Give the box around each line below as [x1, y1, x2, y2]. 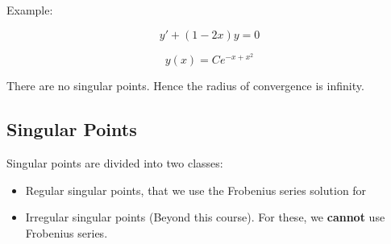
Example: [6, 2, 53, 18]
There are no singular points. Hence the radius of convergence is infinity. [6, 77, 364, 94]
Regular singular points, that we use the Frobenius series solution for [25, 181, 367, 198]
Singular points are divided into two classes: [6, 155, 223, 172]
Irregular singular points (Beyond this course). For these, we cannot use [25, 209, 385, 225]
